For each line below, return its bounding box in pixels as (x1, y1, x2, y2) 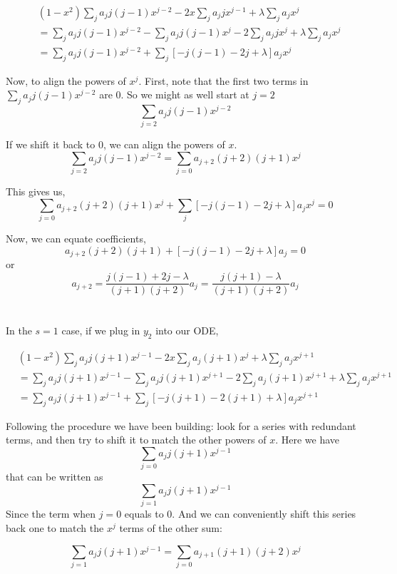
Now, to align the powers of (6, 73, 126, 88)
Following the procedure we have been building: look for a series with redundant (6, 418, 356, 433)
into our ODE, (155, 323, 219, 338)
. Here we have (275, 432, 340, 447)
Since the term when (6, 506, 96, 521)
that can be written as (6, 469, 103, 484)
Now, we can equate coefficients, (6, 231, 146, 246)
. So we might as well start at (120, 87, 249, 102)
